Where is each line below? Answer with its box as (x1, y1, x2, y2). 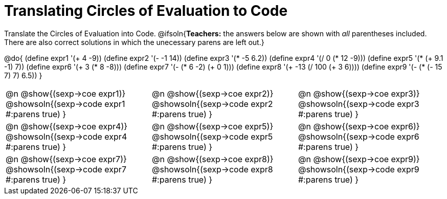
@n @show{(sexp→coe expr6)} (298, 121, 420, 131)
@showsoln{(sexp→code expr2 (151, 98, 273, 109)
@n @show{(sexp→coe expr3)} (298, 88, 420, 99)
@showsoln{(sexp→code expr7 (6, 164, 126, 174)
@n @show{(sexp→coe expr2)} (151, 88, 274, 99)
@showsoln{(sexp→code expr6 (298, 131, 419, 142)
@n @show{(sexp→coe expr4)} (6, 121, 128, 131)
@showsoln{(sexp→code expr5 (151, 131, 273, 142)
